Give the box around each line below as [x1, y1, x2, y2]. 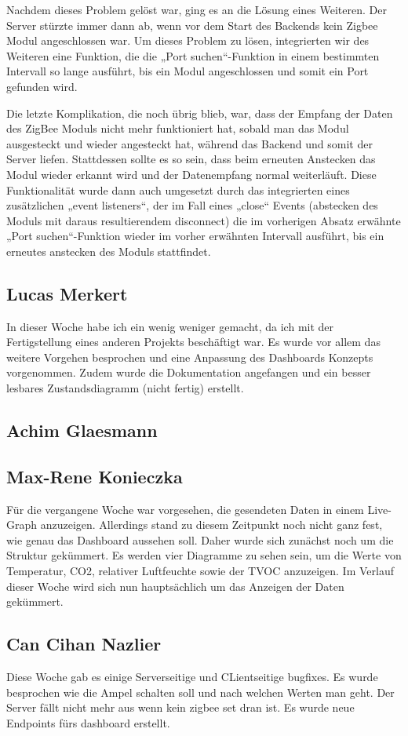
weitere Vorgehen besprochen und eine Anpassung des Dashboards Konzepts [6, 348, 373, 365]
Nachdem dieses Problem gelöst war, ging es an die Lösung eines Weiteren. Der [6, 2, 387, 17]
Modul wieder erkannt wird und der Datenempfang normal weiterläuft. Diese [6, 166, 377, 182]
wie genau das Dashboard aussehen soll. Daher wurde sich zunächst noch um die [6, 531, 394, 548]
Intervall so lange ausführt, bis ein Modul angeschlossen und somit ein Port [6, 63, 369, 79]
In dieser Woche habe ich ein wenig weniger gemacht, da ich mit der [6, 318, 334, 334]
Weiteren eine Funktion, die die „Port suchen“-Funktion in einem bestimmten [6, 47, 380, 64]
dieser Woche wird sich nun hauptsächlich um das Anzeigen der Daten [6, 578, 344, 594]
